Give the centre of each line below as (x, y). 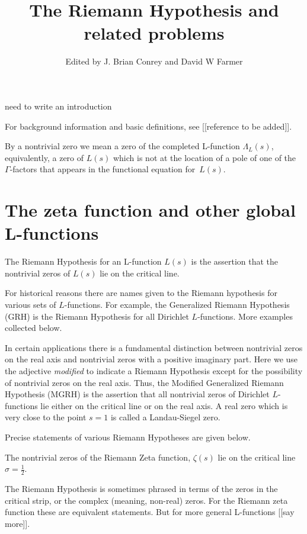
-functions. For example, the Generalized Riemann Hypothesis (177, 304)
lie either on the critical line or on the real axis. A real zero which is (164, 405)
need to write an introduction (58, 106)
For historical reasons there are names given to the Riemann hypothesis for (141, 293)
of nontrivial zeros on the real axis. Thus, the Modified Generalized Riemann (144, 382)
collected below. (33, 328)
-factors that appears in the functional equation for (103, 169)
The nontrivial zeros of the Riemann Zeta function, (98, 457)
